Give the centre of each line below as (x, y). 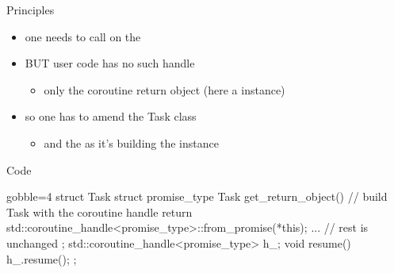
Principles (31, 10)
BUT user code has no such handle (110, 63)
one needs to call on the (83, 36)
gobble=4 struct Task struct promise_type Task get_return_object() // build (197, 196)
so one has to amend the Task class (111, 116)
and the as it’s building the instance (131, 142)
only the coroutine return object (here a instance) (164, 89)
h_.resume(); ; (42, 258)
